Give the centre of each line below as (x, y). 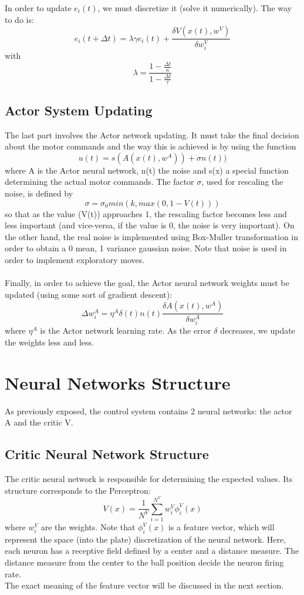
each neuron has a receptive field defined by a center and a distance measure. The (152, 551)
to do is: (19, 19)
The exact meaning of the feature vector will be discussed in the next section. (144, 585)
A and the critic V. (39, 422)
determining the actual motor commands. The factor (99, 182)
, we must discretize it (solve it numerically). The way (195, 8)
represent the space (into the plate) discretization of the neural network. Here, (146, 539)
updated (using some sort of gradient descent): (89, 294)
